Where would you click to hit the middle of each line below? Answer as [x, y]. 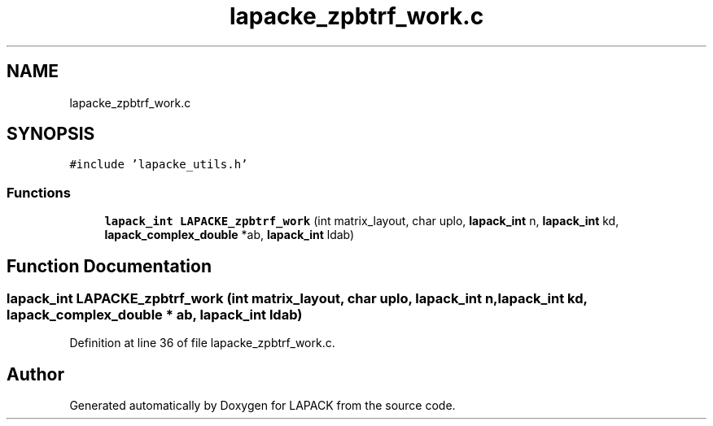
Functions [39, 192]
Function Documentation [109, 266]
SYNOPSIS [51, 134]
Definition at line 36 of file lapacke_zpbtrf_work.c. [202, 343]
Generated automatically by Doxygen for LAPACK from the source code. [262, 406]
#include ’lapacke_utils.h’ [159, 165]
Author [35, 374]
